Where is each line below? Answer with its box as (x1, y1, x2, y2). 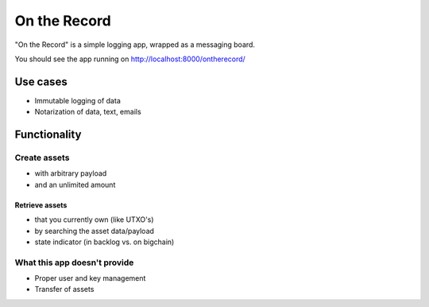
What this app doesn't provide (14, 257, 134, 268)
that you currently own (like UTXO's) (34, 215, 154, 224)
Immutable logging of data (34, 95, 121, 105)
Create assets (14, 152, 70, 163)
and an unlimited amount (34, 180, 116, 189)
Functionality (14, 128, 82, 142)
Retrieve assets (14, 200, 68, 210)
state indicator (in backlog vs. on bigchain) (34, 237, 175, 247)
